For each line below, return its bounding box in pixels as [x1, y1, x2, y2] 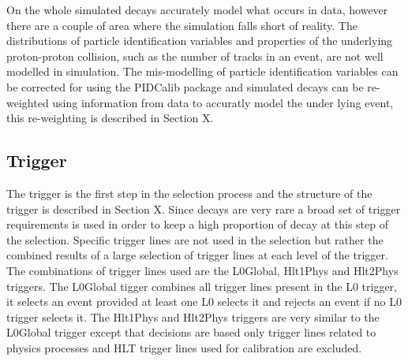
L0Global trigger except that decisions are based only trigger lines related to [6, 324, 376, 341]
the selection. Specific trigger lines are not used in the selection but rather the [6, 231, 384, 247]
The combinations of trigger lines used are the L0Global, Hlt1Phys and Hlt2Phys [6, 262, 399, 278]
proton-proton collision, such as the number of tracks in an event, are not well [6, 47, 384, 64]
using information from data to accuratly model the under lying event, [52, 94, 394, 110]
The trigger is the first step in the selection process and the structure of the [6, 184, 372, 201]
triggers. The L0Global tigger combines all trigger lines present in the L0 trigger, [6, 277, 397, 294]
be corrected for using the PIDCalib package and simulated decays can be [6, 78, 364, 95]
